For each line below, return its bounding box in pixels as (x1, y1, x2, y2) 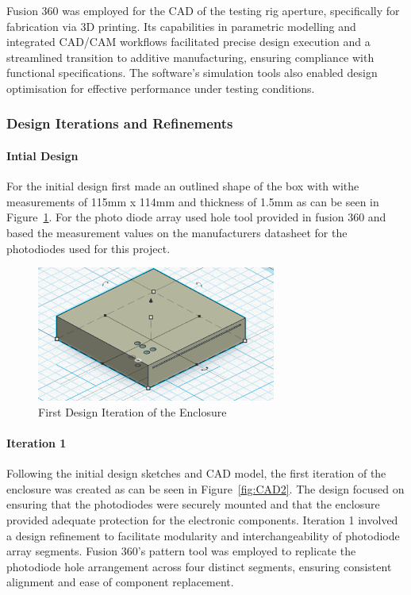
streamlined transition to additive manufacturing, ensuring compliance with (6, 48, 375, 65)
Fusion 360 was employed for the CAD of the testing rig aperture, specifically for (6, 2, 400, 18)
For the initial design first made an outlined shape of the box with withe (6, 178, 359, 194)
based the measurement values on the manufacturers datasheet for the (6, 224, 348, 240)
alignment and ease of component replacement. (6, 574, 234, 590)
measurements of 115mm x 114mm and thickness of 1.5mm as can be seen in (6, 193, 379, 209)
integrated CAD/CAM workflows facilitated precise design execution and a (6, 33, 371, 50)
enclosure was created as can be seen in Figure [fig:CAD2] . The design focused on (6, 480, 405, 497)
